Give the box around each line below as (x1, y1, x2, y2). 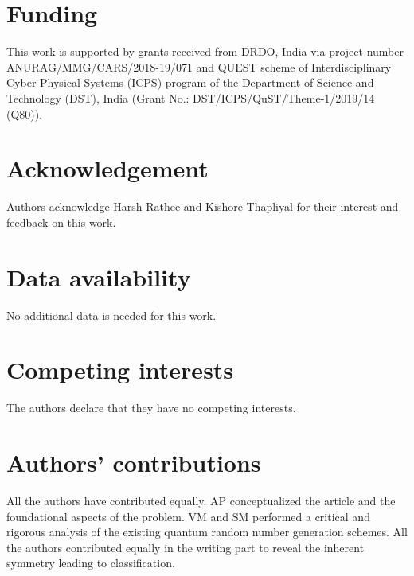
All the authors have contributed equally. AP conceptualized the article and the (6, 492, 396, 508)
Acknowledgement (6, 152, 209, 185)
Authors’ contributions (6, 446, 261, 479)
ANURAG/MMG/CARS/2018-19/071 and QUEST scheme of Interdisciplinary (6, 58, 392, 75)
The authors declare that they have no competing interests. (6, 399, 296, 416)
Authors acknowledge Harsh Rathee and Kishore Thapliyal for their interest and (6, 198, 399, 215)
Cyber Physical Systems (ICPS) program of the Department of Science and (6, 74, 374, 91)
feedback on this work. (6, 213, 116, 230)
